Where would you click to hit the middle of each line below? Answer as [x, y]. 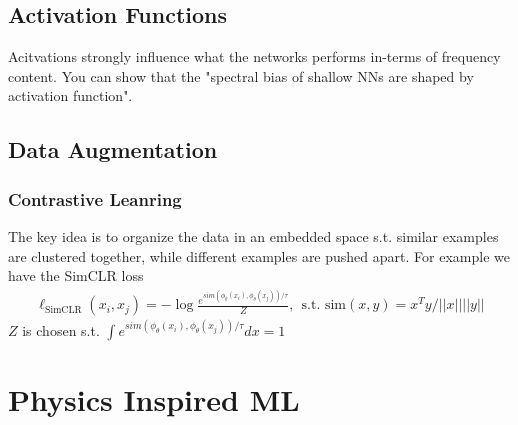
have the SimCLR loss [76, 275]
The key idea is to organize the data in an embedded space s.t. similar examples [253, 235]
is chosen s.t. [61, 329]
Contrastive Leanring [95, 198]
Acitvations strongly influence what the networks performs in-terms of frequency [254, 56]
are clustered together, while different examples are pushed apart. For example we [259, 255]
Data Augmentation [113, 149]
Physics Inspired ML [154, 399]
